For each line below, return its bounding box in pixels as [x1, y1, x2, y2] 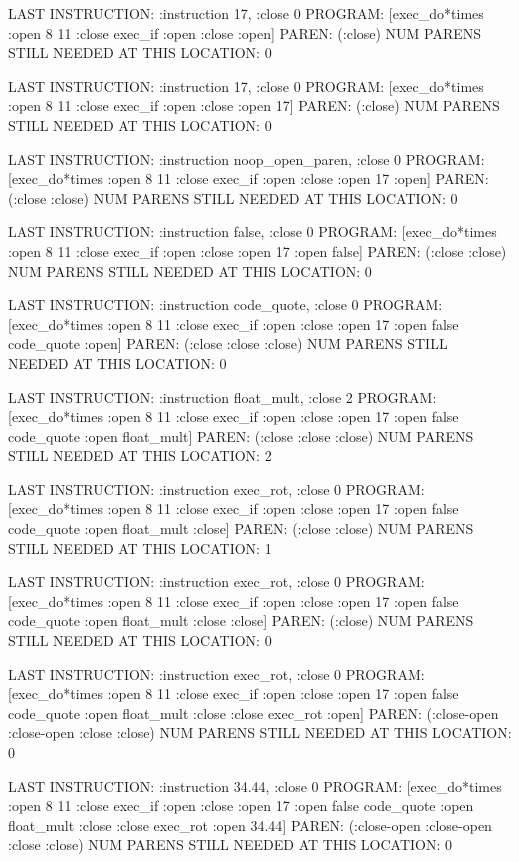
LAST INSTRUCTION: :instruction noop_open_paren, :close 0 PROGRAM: [8, 148, 485, 169]
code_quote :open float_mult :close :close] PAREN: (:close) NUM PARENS [8, 610, 474, 631]
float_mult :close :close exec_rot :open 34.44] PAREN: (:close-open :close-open [8, 814, 492, 835]
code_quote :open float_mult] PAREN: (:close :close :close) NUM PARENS [8, 425, 474, 446]
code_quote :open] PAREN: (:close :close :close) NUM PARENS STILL [8, 333, 448, 354]
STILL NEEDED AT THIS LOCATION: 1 [8, 537, 272, 558]
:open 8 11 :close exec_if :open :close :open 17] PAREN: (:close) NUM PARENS [8, 95, 500, 116]
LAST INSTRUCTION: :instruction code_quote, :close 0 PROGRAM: [8, 294, 443, 315]
